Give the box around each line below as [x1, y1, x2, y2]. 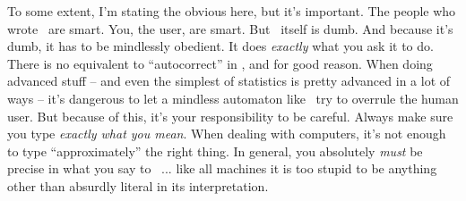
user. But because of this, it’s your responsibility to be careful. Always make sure [7, 106, 453, 125]
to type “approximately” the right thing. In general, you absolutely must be [7, 141, 423, 160]
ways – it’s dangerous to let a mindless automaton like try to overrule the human [7, 88, 459, 107]
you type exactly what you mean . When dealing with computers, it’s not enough [7, 124, 446, 143]
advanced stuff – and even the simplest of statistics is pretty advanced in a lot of [7, 71, 451, 90]
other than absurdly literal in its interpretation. [7, 176, 269, 195]
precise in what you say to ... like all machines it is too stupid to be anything [7, 159, 437, 178]
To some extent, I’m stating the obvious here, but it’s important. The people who [7, 2, 456, 20]
